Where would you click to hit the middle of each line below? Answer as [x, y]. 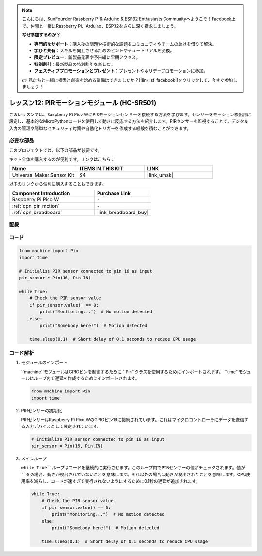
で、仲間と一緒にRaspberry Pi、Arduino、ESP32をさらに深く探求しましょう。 [100, 26]
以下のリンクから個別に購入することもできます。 [58, 184]
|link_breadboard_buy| [123, 212]
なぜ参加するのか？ [41, 35]
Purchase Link [114, 193]
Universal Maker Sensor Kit [43, 175]
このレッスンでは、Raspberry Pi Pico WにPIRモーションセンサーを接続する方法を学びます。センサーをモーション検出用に [130, 114]
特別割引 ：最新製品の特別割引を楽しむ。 [74, 64]
